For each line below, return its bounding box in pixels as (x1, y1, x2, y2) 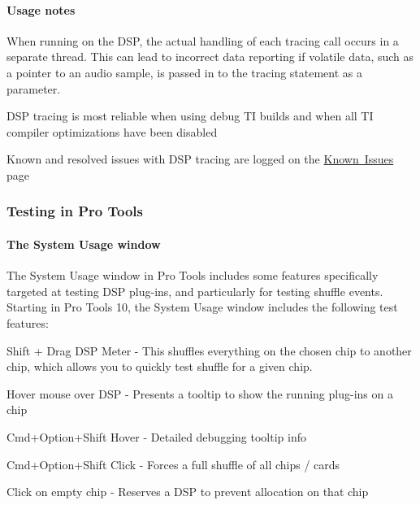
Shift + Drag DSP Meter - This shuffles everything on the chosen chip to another (6, 342, 412, 359)
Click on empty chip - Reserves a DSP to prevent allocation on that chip (6, 483, 369, 500)
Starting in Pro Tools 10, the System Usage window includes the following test (6, 298, 398, 316)
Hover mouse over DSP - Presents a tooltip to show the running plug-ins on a (6, 385, 393, 402)
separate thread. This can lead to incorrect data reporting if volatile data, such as (6, 48, 414, 65)
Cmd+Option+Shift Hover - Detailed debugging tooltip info (6, 428, 306, 445)
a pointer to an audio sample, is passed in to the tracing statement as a (6, 63, 363, 81)
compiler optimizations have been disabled (6, 123, 218, 140)
